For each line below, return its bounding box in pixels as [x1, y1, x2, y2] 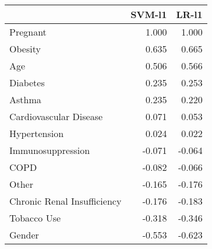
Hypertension [9, 127, 64, 140]
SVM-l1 [130, 8, 167, 21]
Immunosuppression [9, 143, 90, 157]
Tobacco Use [9, 211, 61, 225]
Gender [9, 228, 39, 241]
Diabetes [9, 76, 45, 89]
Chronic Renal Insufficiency [9, 194, 122, 208]
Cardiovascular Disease [9, 110, 103, 123]
